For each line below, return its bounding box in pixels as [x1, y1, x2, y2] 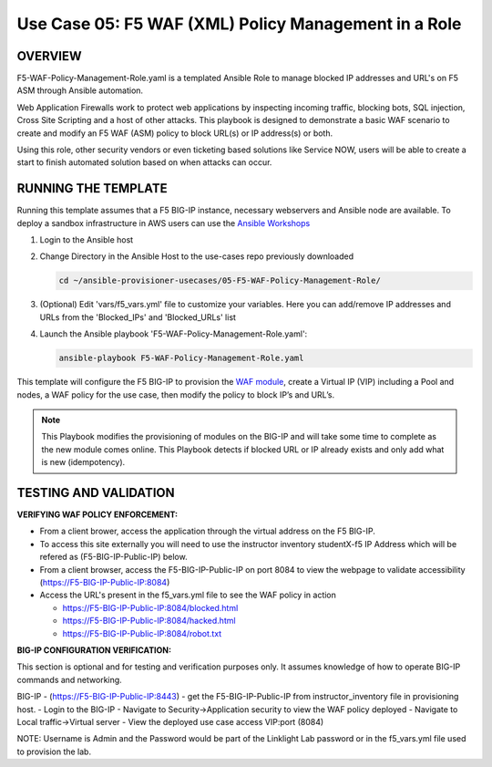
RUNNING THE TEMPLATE [16, 181, 168, 196]
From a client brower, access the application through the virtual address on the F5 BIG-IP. [39, 525, 375, 537]
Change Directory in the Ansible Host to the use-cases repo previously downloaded [39, 251, 354, 262]
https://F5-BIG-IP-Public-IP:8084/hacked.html [62, 616, 236, 627]
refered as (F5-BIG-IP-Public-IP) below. [39, 552, 188, 563]
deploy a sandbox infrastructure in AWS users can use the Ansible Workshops [16, 217, 311, 228]
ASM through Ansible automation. [16, 85, 144, 96]
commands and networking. [16, 674, 122, 685]
